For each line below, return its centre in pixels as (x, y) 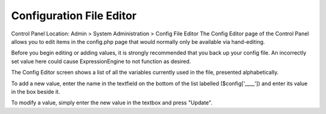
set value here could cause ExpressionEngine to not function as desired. (101, 61)
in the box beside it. (36, 91)
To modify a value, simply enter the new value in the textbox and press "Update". (112, 103)
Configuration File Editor (74, 16)
